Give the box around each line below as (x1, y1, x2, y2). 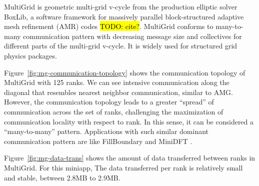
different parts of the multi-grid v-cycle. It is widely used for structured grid (4, 40, 237, 51)
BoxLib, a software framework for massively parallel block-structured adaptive (4, 11, 244, 21)
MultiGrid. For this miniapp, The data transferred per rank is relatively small (4, 162, 243, 172)
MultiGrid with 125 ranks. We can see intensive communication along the (4, 77, 229, 87)
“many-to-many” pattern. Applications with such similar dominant (4, 126, 209, 136)
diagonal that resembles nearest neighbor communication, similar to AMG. (4, 86, 233, 97)
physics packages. (4, 50, 57, 60)
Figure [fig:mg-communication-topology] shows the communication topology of (4, 67, 245, 77)
